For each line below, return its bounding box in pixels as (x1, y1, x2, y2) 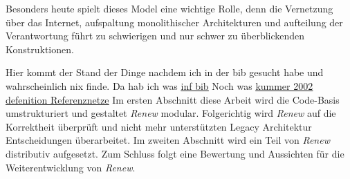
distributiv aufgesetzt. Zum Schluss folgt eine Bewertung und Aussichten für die (6, 146, 344, 160)
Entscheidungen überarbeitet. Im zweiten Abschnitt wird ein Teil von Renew (6, 133, 330, 147)
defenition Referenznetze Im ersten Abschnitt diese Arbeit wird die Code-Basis (6, 92, 340, 106)
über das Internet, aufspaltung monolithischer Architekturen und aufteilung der (6, 15, 343, 29)
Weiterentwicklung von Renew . (6, 160, 136, 174)
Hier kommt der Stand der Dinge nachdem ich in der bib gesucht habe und (6, 65, 324, 79)
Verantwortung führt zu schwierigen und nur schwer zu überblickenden (6, 28, 305, 43)
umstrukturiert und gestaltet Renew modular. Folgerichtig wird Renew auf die (6, 106, 336, 120)
